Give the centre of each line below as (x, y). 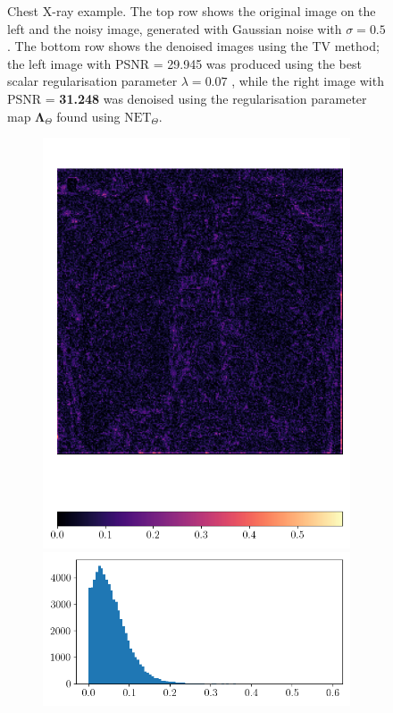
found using (88, 116)
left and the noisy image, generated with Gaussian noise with (175, 28)
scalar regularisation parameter (92, 81)
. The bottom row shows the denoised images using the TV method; (193, 46)
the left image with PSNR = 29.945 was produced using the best (184, 63)
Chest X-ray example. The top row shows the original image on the (192, 11)
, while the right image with (308, 81)
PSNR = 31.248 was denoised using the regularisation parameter (187, 98)
